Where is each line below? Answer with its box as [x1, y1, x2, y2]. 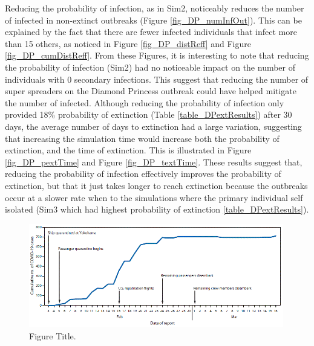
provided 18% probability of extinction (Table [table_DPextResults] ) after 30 [5, 108, 292, 121]
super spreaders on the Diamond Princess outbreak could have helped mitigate [5, 85, 297, 97]
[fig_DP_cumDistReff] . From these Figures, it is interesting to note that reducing [5, 49, 309, 62]
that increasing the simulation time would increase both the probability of [5, 132, 280, 144]
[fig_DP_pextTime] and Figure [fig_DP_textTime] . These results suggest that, [5, 155, 303, 168]
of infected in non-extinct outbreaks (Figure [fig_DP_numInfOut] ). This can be [5, 13, 302, 26]
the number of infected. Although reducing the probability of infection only [5, 96, 284, 109]
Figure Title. [29, 329, 76, 342]
